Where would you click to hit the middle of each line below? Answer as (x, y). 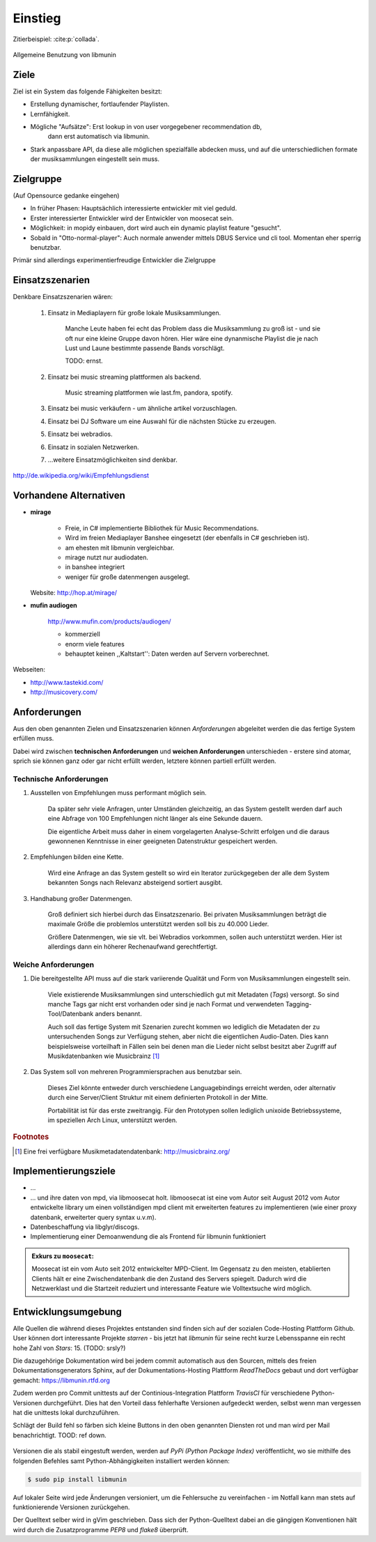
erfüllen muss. (33, 739)
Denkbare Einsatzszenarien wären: (63, 297)
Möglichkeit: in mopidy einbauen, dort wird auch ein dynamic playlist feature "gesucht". (156, 228)
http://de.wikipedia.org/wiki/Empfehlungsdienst (81, 476)
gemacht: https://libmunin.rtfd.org (62, 1380)
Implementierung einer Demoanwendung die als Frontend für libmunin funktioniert (148, 1237)
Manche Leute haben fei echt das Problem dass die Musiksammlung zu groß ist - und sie (193, 328)
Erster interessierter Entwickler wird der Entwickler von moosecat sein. (132, 218)
